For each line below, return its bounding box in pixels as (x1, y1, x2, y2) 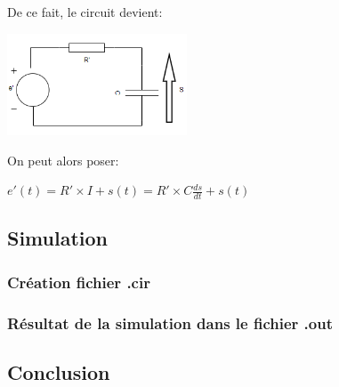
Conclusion (7, 358, 110, 385)
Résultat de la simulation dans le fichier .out (7, 311, 333, 334)
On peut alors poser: (7, 150, 119, 169)
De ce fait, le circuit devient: (7, 3, 163, 20)
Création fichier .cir (7, 270, 150, 293)
